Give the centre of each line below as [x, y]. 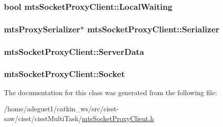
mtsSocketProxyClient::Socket [64, 74]
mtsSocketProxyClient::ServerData [74, 51]
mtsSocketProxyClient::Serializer [153, 29]
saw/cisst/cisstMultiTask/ [43, 118]
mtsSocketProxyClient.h [118, 118]
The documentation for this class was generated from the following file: [111, 92]
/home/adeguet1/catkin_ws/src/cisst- [62, 109]
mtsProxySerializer [42, 29]
